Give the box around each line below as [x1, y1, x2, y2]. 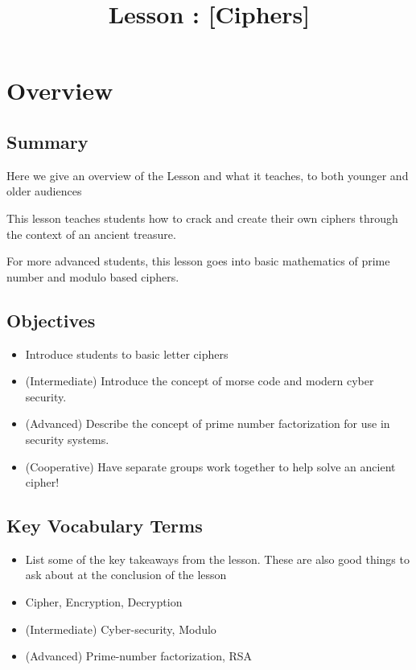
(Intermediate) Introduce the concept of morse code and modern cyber [25, 372, 374, 389]
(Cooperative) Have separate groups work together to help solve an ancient [25, 458, 396, 475]
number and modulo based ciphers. [6, 268, 179, 285]
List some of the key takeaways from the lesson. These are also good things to [25, 550, 410, 567]
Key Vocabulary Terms [6, 513, 203, 538]
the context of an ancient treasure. [6, 225, 176, 242]
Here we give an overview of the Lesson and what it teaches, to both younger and [6, 166, 409, 183]
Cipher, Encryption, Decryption [25, 594, 183, 610]
